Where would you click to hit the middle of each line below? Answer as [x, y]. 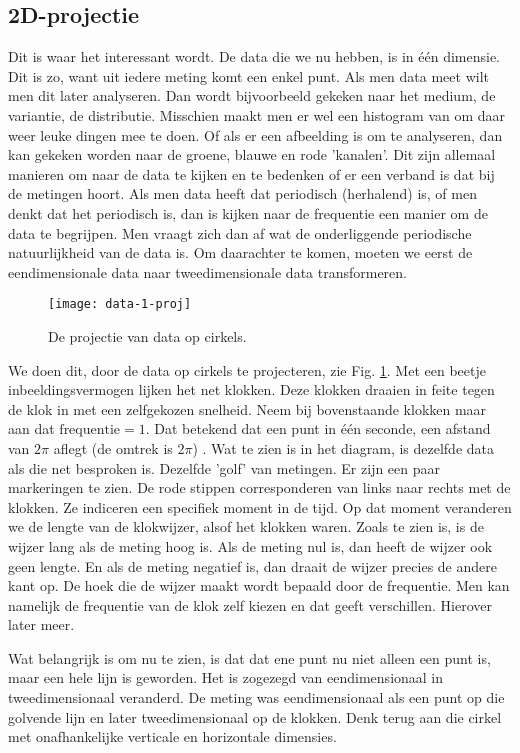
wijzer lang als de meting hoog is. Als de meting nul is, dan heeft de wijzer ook [250, 545]
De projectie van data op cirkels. [147, 335]
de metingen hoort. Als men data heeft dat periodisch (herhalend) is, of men [242, 193]
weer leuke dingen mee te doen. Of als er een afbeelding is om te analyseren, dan [255, 134]
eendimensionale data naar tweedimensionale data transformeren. [207, 271]
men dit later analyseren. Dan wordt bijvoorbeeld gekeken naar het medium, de [252, 95]
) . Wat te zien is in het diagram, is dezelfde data [343, 447]
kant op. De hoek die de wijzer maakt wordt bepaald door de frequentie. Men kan [259, 585]
